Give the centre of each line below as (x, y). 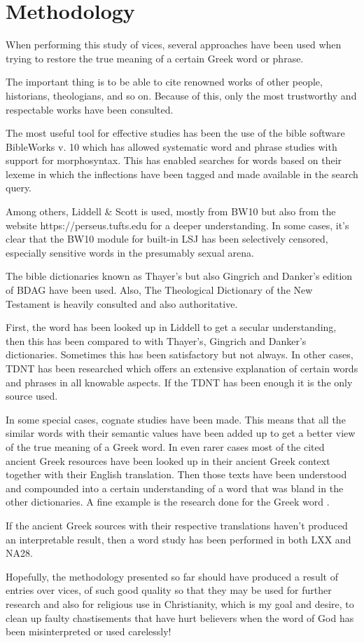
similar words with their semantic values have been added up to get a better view (181, 433)
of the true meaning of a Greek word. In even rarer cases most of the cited (165, 446)
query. (19, 188)
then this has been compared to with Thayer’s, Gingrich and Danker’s (156, 340)
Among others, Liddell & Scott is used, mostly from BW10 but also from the (171, 211)
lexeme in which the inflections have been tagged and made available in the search (182, 174)
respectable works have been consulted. (90, 109)
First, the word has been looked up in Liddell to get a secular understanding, (171, 327)
